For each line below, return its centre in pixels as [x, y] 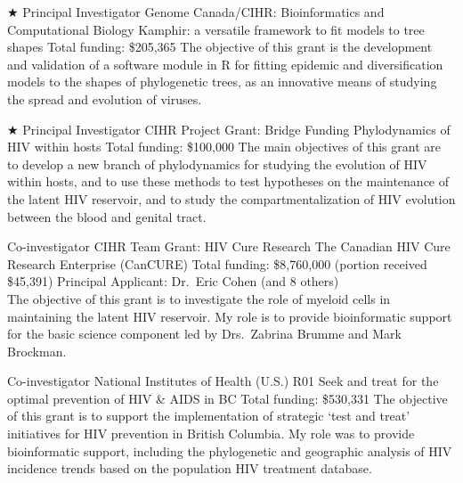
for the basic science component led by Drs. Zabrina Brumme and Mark [204, 334]
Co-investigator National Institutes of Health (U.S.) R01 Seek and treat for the [223, 381]
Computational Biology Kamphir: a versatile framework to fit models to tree [216, 29]
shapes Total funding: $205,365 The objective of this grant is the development [220, 47]
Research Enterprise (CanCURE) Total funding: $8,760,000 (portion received [217, 263]
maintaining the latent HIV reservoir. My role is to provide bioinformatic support [230, 316]
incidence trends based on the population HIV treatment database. [190, 468]
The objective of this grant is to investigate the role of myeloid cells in [199, 298]
